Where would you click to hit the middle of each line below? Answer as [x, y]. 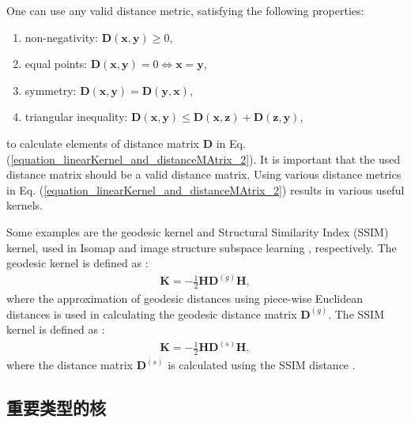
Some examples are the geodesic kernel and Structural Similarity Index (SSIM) [198, 231]
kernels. [25, 205]
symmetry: [51, 90]
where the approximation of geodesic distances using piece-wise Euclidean [185, 298]
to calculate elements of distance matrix [103, 143]
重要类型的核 [56, 408]
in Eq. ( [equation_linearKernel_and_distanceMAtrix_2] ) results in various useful [205, 189]
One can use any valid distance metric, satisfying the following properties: [185, 10]
